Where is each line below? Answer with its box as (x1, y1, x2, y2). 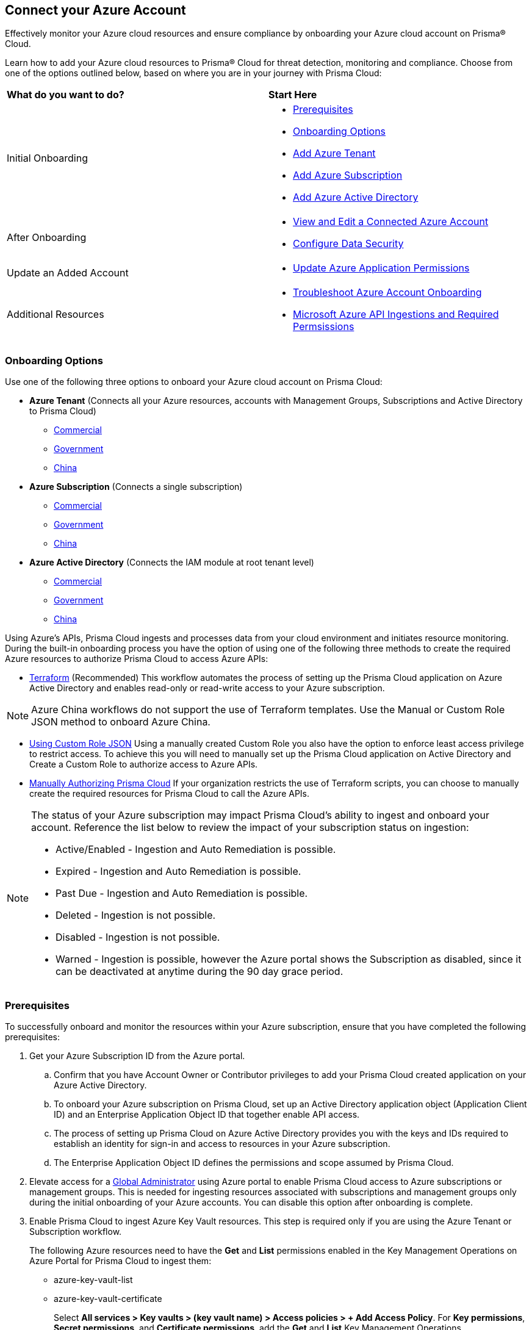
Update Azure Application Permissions (293, 262, 470, 275)
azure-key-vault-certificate (54, 1293, 162, 1304)
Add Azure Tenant (293, 147, 376, 160)
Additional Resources (7, 308, 104, 321)
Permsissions (293, 320, 354, 333)
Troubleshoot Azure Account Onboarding (293, 286, 482, 299)
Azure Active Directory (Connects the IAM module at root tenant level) (29, 557, 314, 568)
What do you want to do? (7, 88, 124, 101)
